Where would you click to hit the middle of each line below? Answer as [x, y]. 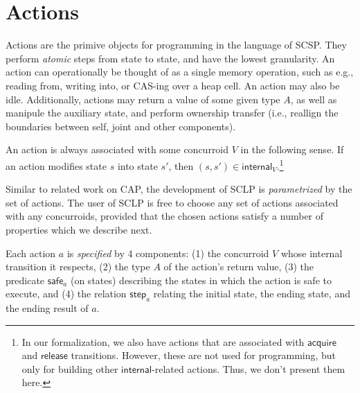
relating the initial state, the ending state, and [252, 294]
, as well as [314, 99]
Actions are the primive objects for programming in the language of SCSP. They [176, 45]
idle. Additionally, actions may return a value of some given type [143, 99]
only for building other [70, 368]
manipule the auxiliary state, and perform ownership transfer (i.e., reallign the [172, 113]
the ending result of [47, 308]
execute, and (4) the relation [66, 294]
